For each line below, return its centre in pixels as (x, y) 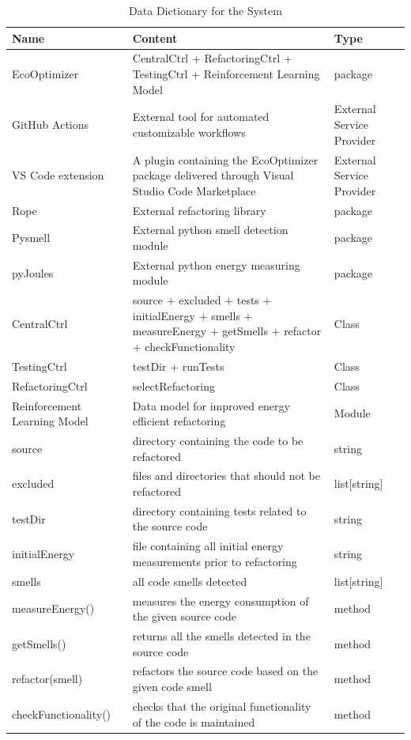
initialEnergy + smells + (192, 315)
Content (155, 38)
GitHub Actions (51, 125)
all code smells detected (190, 581)
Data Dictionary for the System (205, 10)
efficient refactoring (179, 421)
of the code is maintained (194, 721)
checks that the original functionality (222, 706)
